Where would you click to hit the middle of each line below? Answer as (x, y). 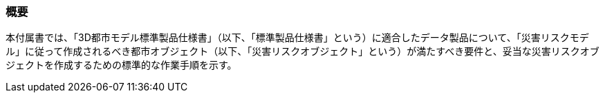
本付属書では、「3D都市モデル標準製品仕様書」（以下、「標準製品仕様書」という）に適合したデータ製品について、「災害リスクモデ (297, 38)
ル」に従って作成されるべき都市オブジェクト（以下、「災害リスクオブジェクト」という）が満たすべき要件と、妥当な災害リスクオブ (302, 51)
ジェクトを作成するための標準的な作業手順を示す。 (121, 65)
